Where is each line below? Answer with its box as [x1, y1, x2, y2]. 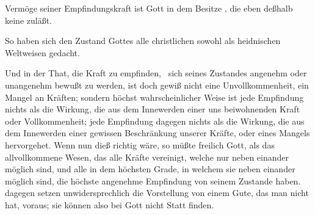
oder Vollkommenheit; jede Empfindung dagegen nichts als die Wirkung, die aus [5, 114, 305, 127]
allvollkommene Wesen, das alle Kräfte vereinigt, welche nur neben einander [5, 150, 289, 163]
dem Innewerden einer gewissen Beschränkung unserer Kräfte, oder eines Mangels [5, 126, 310, 139]
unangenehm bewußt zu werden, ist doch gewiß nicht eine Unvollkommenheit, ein [5, 78, 309, 91]
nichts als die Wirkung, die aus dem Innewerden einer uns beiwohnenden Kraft [5, 103, 300, 115]
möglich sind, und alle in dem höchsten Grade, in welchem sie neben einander [5, 162, 295, 175]
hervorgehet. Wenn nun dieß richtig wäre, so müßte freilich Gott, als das [5, 138, 275, 151]
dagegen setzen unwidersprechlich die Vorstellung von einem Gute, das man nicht [5, 186, 309, 199]
